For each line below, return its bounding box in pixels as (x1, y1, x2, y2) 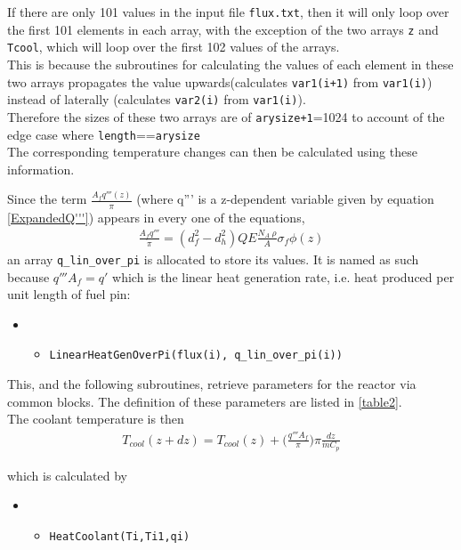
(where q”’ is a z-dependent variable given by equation (136, 190, 434, 208)
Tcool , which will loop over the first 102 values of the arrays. (7, 37, 340, 56)
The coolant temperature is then (7, 409, 184, 428)
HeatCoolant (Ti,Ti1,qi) (49, 530, 190, 544)
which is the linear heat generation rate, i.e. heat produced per (112, 267, 455, 286)
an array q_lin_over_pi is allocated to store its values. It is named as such (7, 249, 419, 268)
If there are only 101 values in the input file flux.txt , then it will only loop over (7, 3, 449, 20)
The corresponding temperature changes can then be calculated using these (7, 142, 417, 161)
